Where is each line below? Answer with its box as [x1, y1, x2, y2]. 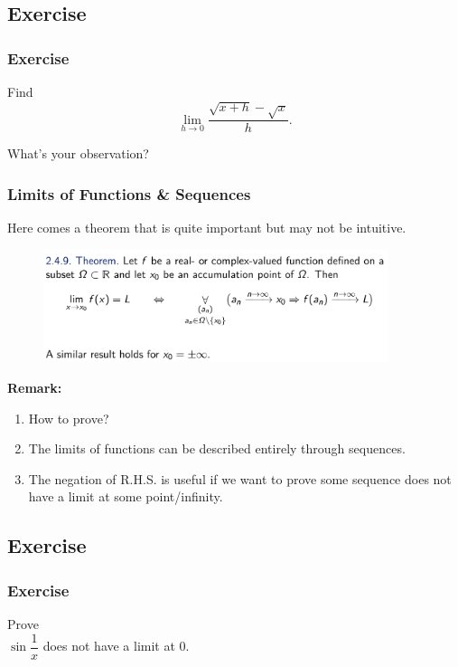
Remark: [7, 378, 62, 396]
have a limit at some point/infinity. [28, 487, 223, 506]
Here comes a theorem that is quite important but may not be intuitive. [7, 217, 407, 236]
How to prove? [28, 408, 109, 427]
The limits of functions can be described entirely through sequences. [28, 439, 406, 458]
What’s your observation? [7, 144, 149, 163]
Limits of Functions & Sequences [7, 182, 251, 205]
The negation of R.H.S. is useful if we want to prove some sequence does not [28, 469, 452, 488]
